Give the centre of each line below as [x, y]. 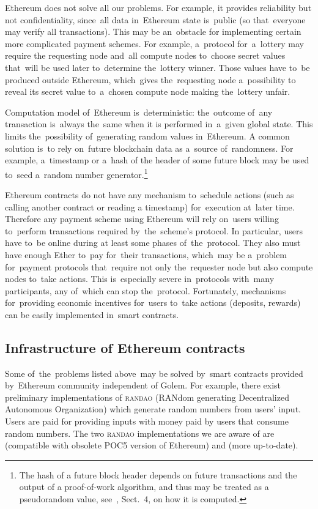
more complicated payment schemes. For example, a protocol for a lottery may [154, 43]
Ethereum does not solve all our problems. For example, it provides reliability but [158, 7]
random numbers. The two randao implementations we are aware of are [140, 433]
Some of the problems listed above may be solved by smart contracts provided [154, 373]
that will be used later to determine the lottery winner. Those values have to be [157, 67]
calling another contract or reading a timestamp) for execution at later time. [150, 206]
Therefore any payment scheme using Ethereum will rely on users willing [142, 219]
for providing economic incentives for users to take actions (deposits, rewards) [153, 303]
